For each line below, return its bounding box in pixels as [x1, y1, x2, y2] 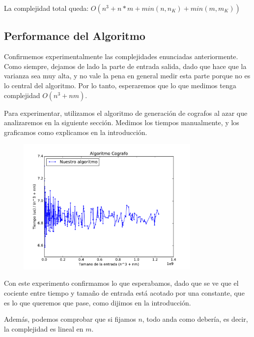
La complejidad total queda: [4, 3, 89, 13]
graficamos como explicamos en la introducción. [4, 127, 147, 137]
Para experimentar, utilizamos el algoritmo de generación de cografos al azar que [4, 107, 248, 118]
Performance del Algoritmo [4, 28, 145, 43]
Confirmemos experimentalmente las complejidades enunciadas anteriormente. [4, 51, 238, 62]
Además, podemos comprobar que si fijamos [4, 314, 136, 324]
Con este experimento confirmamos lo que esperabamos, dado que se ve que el [4, 278, 239, 288]
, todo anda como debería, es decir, [142, 314, 248, 324]
